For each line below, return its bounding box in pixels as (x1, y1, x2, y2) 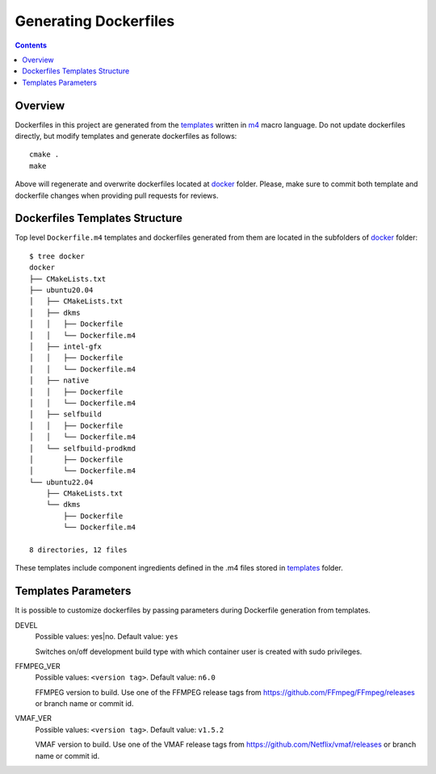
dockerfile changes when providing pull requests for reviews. (15, 190, 219, 200)
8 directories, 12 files (29, 546, 128, 554)
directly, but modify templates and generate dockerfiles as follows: (15, 132, 237, 141)
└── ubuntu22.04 (29, 477, 94, 487)
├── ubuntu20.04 (29, 286, 94, 295)
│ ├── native (29, 376, 90, 385)
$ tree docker (29, 251, 85, 261)
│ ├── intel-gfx (29, 342, 103, 351)
